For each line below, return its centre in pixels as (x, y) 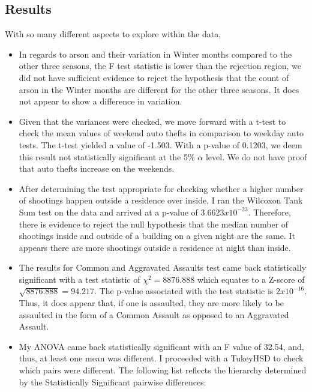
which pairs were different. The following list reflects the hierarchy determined (163, 370)
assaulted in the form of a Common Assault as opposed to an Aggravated (154, 314)
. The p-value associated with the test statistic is (184, 291)
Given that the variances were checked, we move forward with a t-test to (152, 121)
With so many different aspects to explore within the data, (113, 34)
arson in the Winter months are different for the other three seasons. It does (159, 89)
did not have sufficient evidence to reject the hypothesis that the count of (154, 77)
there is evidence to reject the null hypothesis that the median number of (154, 224)
